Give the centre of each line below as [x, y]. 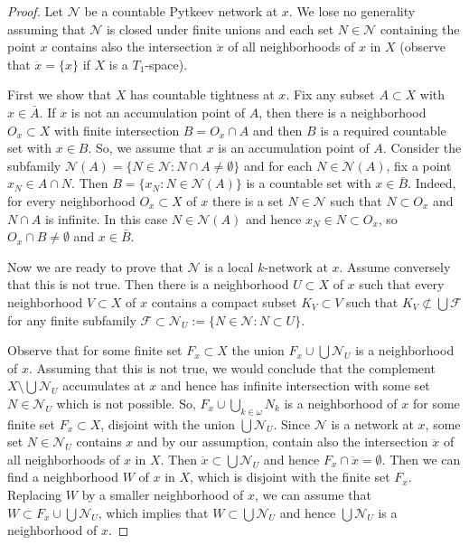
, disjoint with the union [168, 423]
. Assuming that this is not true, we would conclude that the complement [232, 367]
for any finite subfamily [72, 319]
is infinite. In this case [106, 218]
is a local [229, 266]
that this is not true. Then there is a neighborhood [148, 284]
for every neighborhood [71, 200]
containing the [420, 28]
